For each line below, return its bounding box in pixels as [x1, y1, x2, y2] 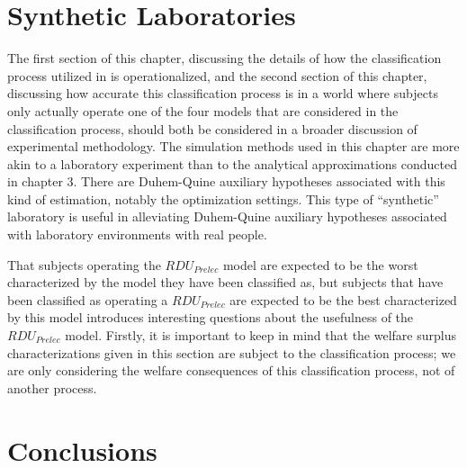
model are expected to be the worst [222, 255, 418, 274]
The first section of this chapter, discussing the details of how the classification [7, 49, 442, 67]
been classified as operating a [7, 290, 168, 309]
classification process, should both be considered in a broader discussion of [7, 119, 418, 138]
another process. [7, 378, 97, 397]
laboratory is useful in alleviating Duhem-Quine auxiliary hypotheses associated [7, 207, 447, 226]
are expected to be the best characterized [229, 290, 457, 309]
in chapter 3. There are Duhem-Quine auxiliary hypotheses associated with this [7, 172, 445, 191]
